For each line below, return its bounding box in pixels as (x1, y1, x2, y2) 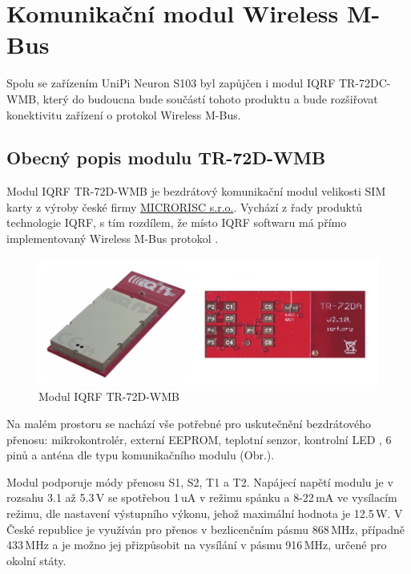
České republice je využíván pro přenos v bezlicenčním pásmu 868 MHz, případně (6, 520, 405, 537)
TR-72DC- (338, 75, 391, 91)
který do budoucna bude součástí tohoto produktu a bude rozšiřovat (42, 90, 378, 107)
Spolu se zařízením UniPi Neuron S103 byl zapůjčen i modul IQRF (6, 75, 336, 91)
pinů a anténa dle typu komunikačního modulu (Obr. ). (6, 447, 275, 463)
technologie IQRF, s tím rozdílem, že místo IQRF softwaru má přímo (6, 214, 347, 231)
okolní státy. (6, 552, 66, 568)
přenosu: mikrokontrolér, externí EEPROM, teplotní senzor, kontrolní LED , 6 (6, 430, 392, 447)
